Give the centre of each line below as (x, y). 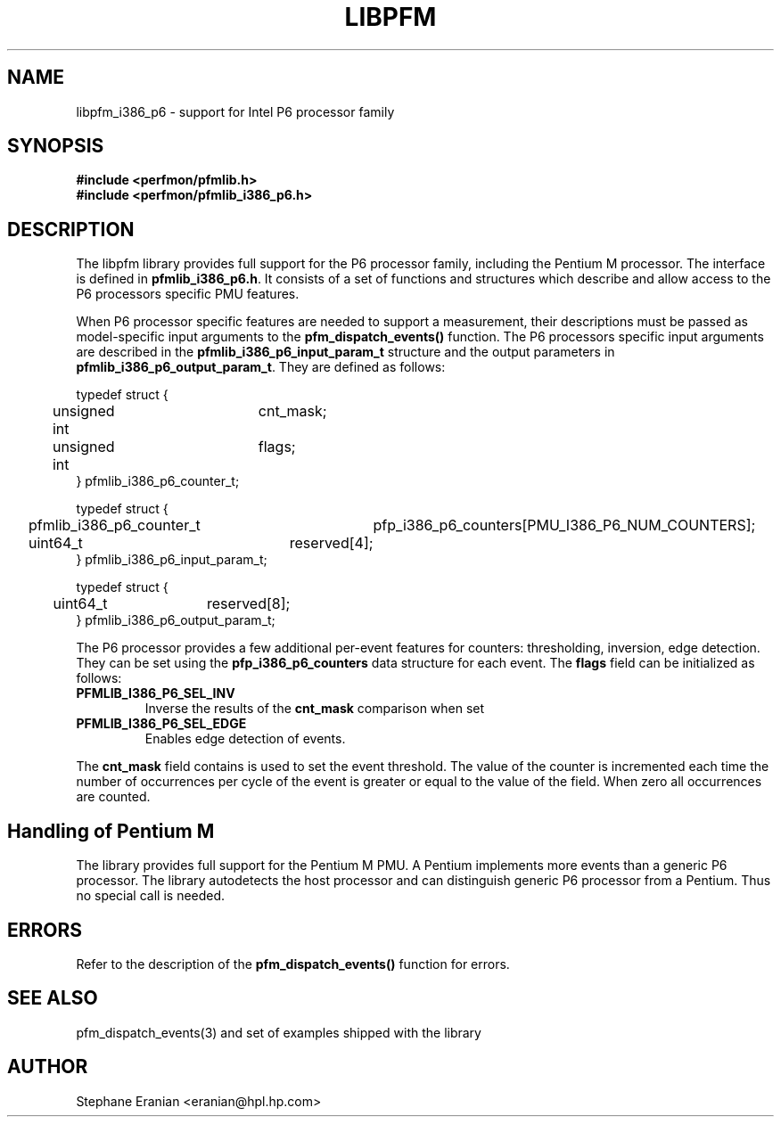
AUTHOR (48, 1067)
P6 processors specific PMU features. (188, 294)
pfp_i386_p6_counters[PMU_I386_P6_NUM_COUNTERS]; (564, 525)
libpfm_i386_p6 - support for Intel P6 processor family (235, 111)
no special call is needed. (151, 896)
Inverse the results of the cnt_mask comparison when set (315, 709)
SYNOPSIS (56, 146)
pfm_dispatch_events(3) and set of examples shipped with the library (279, 1032)
